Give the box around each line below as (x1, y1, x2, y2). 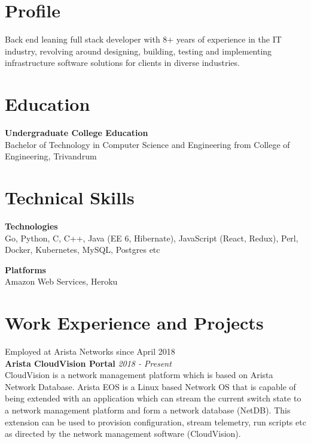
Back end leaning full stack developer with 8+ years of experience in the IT (5, 33, 282, 46)
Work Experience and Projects (5, 310, 264, 335)
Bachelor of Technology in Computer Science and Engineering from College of (5, 138, 290, 150)
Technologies (5, 219, 58, 232)
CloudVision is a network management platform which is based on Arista (5, 369, 273, 381)
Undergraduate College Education (5, 126, 148, 139)
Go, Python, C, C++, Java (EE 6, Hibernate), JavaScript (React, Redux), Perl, (5, 231, 298, 244)
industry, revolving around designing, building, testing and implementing (5, 44, 272, 57)
